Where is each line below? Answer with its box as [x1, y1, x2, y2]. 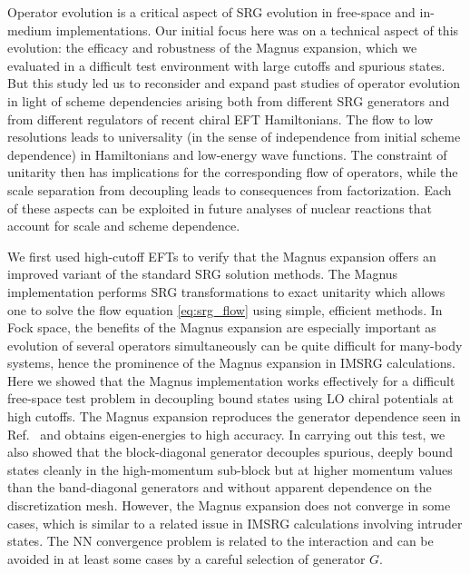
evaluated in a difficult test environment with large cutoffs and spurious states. [7, 55, 446, 74]
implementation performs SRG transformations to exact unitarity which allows [7, 282, 446, 301]
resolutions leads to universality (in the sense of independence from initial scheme [7, 127, 461, 146]
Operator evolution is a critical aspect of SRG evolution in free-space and [7, 3, 416, 21]
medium [7, 20, 52, 39]
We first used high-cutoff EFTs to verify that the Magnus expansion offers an [7, 246, 436, 265]
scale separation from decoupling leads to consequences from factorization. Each [7, 180, 452, 199]
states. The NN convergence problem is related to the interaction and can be [7, 531, 434, 550]
